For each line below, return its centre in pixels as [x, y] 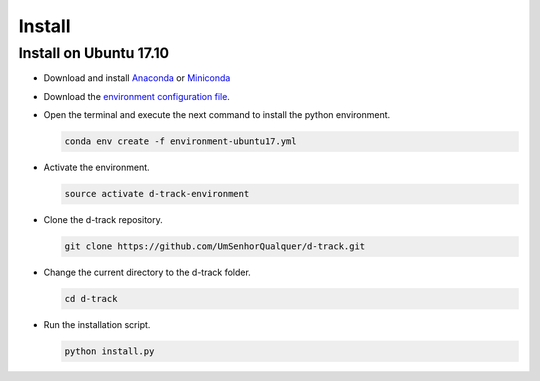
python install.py [109, 351]
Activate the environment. [96, 167]
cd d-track [91, 299]
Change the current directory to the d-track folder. [147, 272]
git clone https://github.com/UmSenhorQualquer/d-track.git [215, 246]
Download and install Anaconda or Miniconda [137, 78]
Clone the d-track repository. [103, 220]
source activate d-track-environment [157, 194]
